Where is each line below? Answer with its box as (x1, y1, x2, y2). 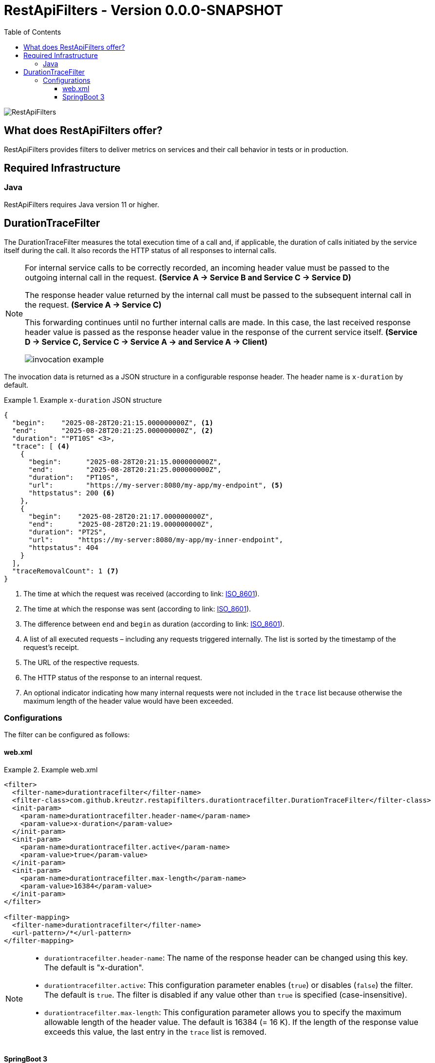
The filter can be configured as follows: (4, 730, 130, 739)
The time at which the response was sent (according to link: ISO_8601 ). (23, 604, 251, 613)
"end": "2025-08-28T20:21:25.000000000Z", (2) (12, 426, 213, 434)
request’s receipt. (23, 643, 79, 651)
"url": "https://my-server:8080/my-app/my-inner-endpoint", (28, 535, 284, 544)
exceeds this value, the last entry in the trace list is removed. (44, 1026, 267, 1037)
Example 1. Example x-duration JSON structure (4, 395, 162, 404)
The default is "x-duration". (44, 962, 144, 972)
